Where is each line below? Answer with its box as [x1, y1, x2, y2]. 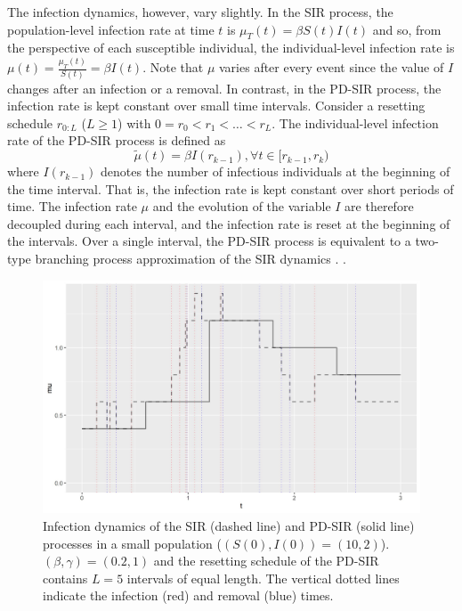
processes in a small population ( [43, 534, 223, 552]
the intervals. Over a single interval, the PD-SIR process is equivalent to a [7, 232, 411, 250]
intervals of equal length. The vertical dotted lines [126, 568, 400, 587]
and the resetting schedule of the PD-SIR [153, 551, 379, 570]
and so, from [372, 20, 442, 38]
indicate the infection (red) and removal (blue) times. [43, 586, 334, 605]
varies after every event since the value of [219, 58, 444, 77]
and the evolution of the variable [152, 197, 331, 216]
